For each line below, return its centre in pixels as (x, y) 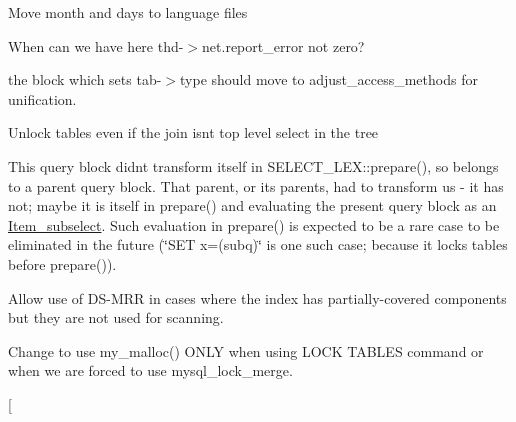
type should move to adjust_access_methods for (329, 79)
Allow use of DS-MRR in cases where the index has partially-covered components (257, 297)
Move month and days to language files (128, 12)
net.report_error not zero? (283, 45)
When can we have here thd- (96, 45)
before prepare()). (62, 263)
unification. (42, 98)
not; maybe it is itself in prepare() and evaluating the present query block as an (252, 205)
